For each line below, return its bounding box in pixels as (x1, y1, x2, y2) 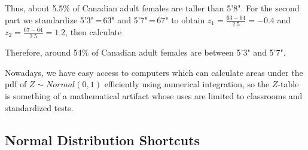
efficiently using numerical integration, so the (104, 78, 270, 90)
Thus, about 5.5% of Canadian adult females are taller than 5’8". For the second (5, 2, 300, 14)
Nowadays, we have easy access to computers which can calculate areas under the (5, 66, 303, 78)
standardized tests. (5, 101, 74, 114)
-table (277, 78, 299, 90)
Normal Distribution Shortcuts (5, 130, 200, 149)
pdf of (5, 78, 27, 90)
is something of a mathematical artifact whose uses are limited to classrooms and (5, 90, 303, 102)
